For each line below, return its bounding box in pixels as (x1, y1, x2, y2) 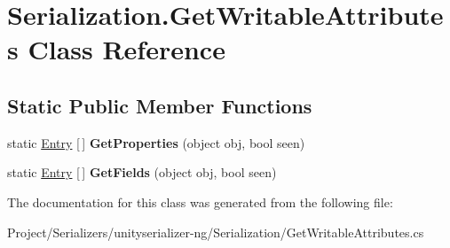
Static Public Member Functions (7, 91, 312, 119)
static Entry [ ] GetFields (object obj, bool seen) (7, 163, 277, 182)
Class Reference (28, 31, 225, 67)
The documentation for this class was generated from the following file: (7, 192, 393, 211)
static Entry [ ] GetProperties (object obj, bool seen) (7, 133, 305, 151)
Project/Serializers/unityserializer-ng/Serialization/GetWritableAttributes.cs (7, 222, 424, 241)
